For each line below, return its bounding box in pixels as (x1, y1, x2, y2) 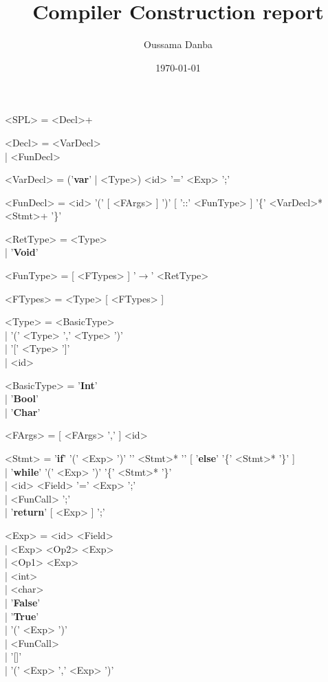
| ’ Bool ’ (5, 391, 39, 406)
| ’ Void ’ (5, 245, 39, 259)
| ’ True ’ (5, 608, 39, 623)
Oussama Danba (144, 37, 212, 52)
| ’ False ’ (5, 595, 41, 609)
